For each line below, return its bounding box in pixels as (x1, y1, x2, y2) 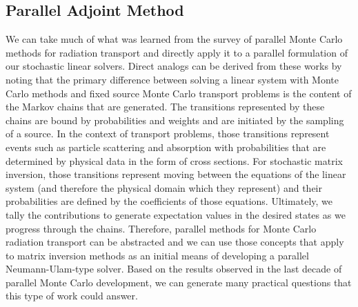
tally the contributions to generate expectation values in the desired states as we (6, 207, 346, 221)
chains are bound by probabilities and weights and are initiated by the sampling (6, 112, 344, 127)
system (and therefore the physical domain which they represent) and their (6, 180, 323, 195)
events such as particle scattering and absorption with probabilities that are (6, 139, 326, 154)
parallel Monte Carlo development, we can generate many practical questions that (6, 275, 352, 289)
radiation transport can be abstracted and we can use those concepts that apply (6, 235, 344, 249)
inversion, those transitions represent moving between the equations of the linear (6, 167, 346, 181)
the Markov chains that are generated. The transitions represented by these (6, 99, 325, 114)
